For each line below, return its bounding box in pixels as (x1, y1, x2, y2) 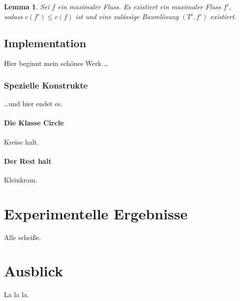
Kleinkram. (4, 174, 38, 184)
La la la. (4, 289, 29, 300)
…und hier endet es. (4, 98, 63, 109)
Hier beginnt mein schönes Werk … (4, 58, 109, 68)
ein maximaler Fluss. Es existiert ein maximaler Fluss (58, 1, 221, 11)
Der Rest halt (4, 155, 52, 166)
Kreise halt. (4, 136, 39, 147)
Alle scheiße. (4, 232, 41, 242)
